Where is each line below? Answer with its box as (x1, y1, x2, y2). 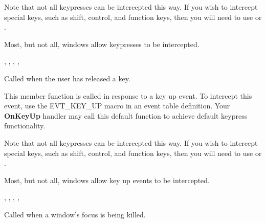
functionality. (4, 120, 46, 131)
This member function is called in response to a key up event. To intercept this (4, 90, 252, 101)
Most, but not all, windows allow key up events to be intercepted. (4, 174, 210, 185)
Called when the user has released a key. (4, 73, 130, 83)
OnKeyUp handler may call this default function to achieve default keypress (4, 110, 248, 121)
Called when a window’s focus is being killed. (4, 209, 146, 219)
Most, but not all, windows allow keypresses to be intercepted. (4, 38, 199, 49)
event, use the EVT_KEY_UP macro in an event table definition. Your (4, 100, 230, 111)
